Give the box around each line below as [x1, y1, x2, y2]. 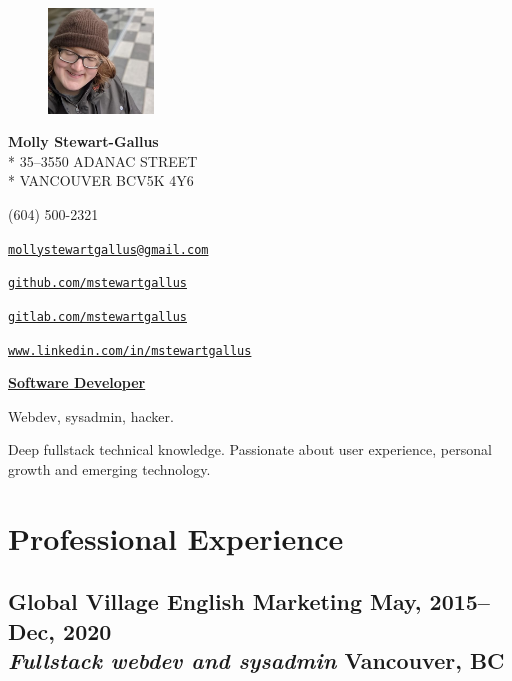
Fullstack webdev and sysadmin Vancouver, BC [8, 645, 505, 676]
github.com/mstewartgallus [8, 276, 187, 291]
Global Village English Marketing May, [8, 586, 422, 617]
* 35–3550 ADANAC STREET [8, 150, 198, 171]
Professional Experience [8, 517, 344, 558]
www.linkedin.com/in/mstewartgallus [8, 343, 252, 358]
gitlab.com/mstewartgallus [8, 309, 187, 324]
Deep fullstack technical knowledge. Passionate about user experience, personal [8, 439, 492, 460]
